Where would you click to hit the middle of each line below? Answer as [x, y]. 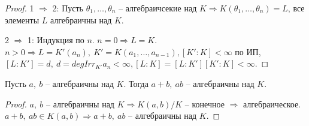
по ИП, [248, 51]
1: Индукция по [56, 40]
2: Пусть [68, 8]
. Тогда [136, 83]
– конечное [205, 103]
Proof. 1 [19, 8]
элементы [22, 19]
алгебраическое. [272, 103]
